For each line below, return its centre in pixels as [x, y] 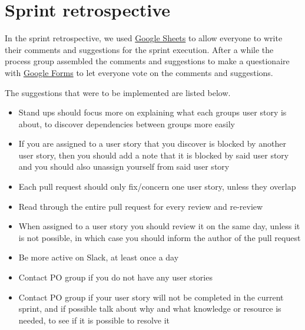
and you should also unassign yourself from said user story [124, 166]
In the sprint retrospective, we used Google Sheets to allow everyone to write [144, 38]
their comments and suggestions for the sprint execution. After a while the [139, 49]
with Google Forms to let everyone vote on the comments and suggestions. [139, 72]
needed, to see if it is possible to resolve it [94, 320]
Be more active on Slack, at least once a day [99, 257]
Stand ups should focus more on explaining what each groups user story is [152, 112]
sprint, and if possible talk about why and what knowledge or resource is [150, 308]
